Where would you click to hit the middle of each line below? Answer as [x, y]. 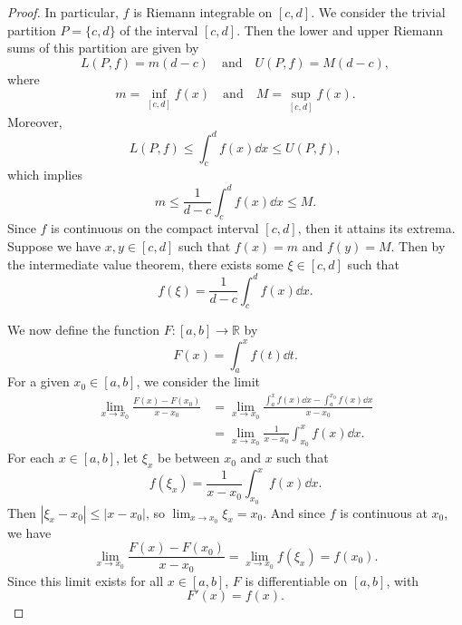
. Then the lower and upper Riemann [340, 29]
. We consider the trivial [378, 12]
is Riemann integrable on [203, 12]
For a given [38, 381]
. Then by [418, 245]
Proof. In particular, [63, 12]
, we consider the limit [198, 381]
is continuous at [384, 512]
